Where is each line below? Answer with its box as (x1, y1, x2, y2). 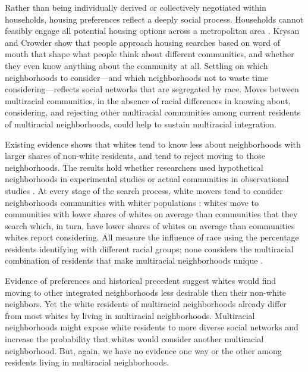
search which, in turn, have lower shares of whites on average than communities (5, 219, 295, 232)
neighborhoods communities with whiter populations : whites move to (5, 196, 259, 208)
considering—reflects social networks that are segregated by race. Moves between (5, 83, 299, 95)
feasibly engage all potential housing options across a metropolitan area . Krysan (5, 24, 300, 37)
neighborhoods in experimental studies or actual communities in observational (5, 173, 289, 185)
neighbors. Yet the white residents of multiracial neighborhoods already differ (5, 298, 287, 310)
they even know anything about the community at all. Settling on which (5, 59, 268, 71)
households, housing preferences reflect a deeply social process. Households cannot (5, 12, 304, 25)
